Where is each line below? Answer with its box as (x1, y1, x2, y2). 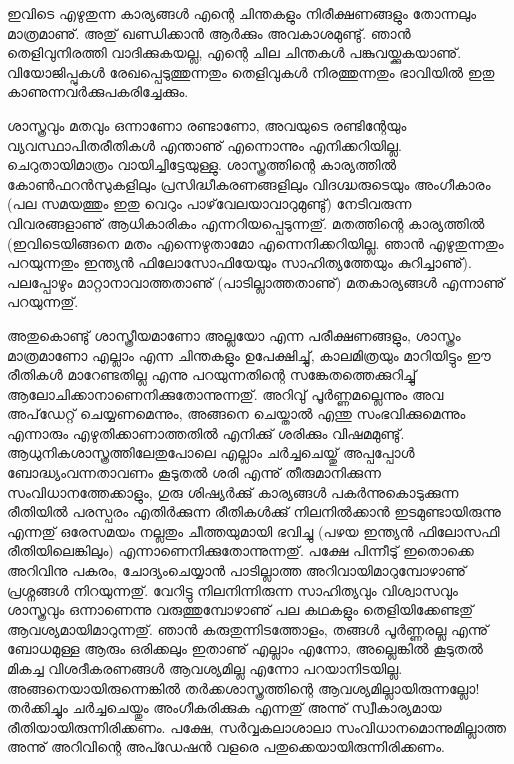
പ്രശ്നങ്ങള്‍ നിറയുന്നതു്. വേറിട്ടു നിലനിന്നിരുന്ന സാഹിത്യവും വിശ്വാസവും (7, 579, 458, 600)
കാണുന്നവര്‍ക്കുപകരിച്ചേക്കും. (7, 81, 189, 102)
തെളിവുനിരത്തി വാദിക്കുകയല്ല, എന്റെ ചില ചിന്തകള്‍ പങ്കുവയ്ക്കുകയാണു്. (7, 42, 462, 63)
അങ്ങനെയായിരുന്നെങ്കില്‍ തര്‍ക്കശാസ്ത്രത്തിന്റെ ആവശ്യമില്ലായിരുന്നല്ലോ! (7, 677, 480, 698)
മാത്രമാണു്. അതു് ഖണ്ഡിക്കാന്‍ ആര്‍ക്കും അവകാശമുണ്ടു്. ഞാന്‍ (7, 22, 411, 43)
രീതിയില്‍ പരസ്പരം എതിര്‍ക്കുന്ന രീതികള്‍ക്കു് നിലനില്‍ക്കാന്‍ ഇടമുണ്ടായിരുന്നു (7, 501, 501, 522)
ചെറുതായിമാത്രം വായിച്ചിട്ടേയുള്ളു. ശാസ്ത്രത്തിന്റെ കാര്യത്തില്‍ (7, 154, 397, 175)
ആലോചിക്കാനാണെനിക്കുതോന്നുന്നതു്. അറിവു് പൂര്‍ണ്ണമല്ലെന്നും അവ (7, 383, 444, 404)
